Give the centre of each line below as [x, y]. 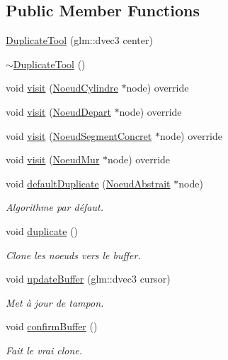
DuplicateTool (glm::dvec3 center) [79, 40]
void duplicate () [42, 230]
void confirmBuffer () [52, 326]
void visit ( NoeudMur [53, 159]
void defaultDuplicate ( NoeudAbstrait [88, 183]
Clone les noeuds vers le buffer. [73, 255]
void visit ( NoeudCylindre [62, 88]
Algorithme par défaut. [55, 207]
